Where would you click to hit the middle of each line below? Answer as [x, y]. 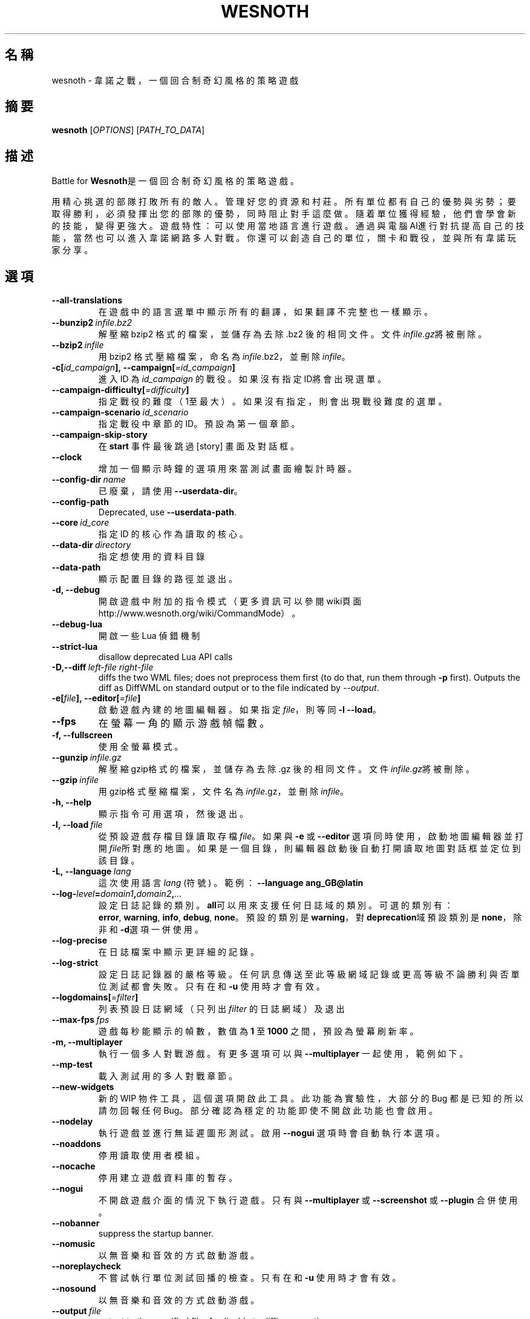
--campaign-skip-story [100, 435]
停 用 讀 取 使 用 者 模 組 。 [152, 1155]
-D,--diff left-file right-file [103, 667]
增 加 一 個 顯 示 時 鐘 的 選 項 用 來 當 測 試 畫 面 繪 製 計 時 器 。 [227, 469]
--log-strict [75, 963]
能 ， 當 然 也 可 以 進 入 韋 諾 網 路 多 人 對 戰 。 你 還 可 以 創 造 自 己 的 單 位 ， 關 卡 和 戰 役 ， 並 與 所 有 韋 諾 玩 [284, 238]
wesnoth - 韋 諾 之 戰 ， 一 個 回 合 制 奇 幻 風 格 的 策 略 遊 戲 [175, 80]
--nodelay [72, 1122]
